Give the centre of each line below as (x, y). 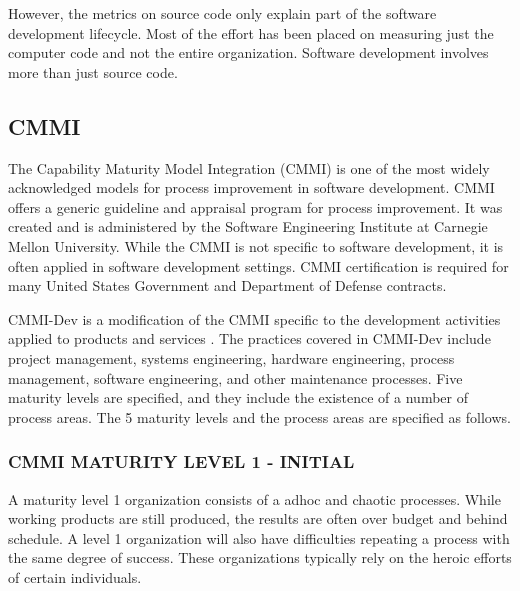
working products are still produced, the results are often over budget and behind (258, 518)
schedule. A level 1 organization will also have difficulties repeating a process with (259, 537)
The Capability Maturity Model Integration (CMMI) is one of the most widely (249, 167)
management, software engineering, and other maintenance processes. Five (235, 377)
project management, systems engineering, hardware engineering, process (231, 357)
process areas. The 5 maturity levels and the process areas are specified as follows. (259, 416)
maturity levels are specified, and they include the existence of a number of (238, 397)
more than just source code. (93, 71)
